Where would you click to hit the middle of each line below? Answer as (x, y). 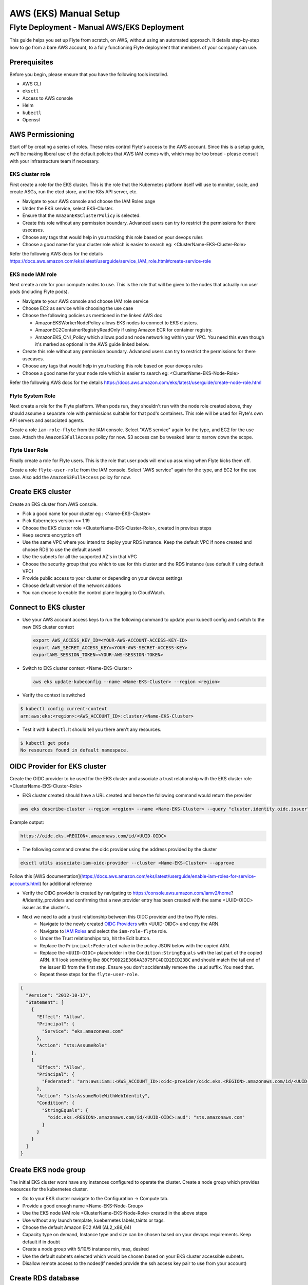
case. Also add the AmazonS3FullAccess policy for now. (70, 477)
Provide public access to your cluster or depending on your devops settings (102, 578)
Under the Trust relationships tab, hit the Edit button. (95, 939)
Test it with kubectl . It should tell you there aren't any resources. (92, 729)
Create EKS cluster (40, 492)
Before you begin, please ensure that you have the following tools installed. (89, 74)
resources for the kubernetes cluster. (49, 1189)
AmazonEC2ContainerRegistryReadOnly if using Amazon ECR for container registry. (124, 330)
